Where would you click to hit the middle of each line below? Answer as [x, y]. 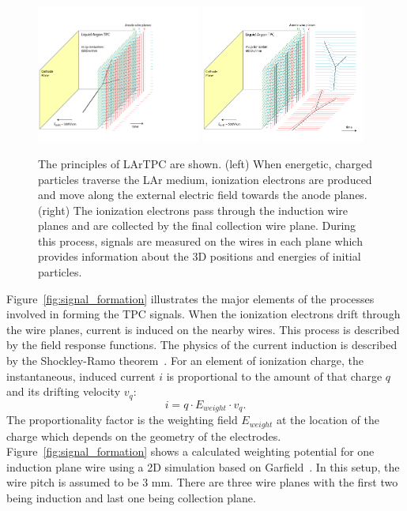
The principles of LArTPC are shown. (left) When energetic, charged [205, 163]
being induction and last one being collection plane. [131, 497]
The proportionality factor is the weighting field [122, 420]
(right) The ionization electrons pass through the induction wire [193, 210]
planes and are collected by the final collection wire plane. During [197, 225]
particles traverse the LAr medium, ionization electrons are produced [205, 179]
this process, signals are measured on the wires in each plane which [200, 240]
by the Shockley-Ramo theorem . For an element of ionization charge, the [185, 361]
